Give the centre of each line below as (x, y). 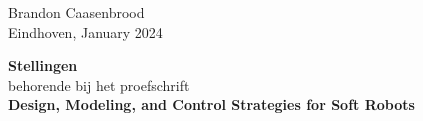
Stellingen (43, 65)
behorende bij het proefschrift (99, 84)
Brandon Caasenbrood (76, 12)
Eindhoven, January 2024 (85, 31)
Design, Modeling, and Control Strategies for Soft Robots (211, 104)
